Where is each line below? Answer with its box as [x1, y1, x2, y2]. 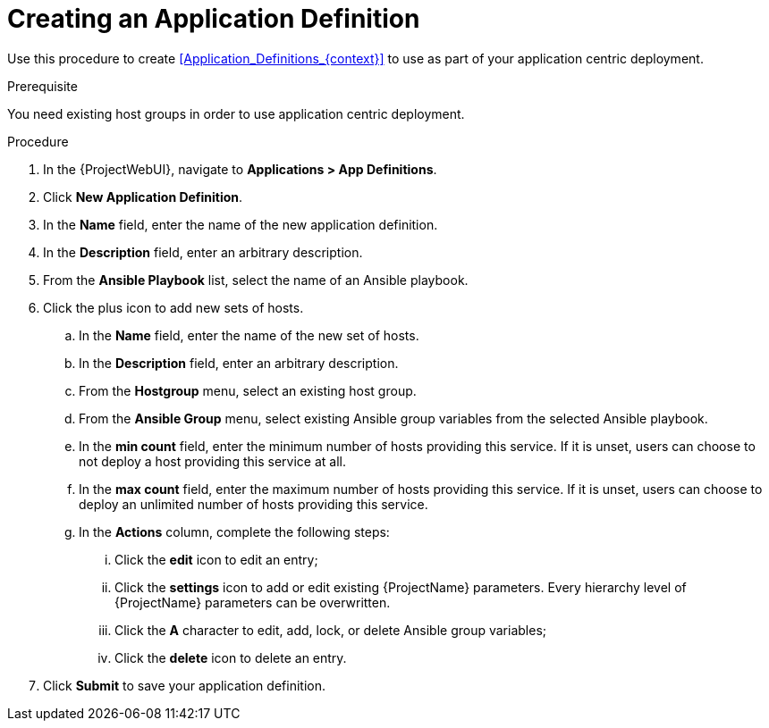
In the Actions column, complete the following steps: [79, 523, 390, 540]
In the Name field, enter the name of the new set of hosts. [79, 327, 419, 343]
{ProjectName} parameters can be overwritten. [114, 594, 391, 610]
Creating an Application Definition [7, 4, 420, 34]
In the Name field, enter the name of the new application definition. [43, 216, 438, 232]
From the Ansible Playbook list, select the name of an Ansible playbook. [43, 272, 469, 288]
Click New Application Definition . [43, 188, 243, 205]
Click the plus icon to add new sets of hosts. [43, 299, 304, 315]
